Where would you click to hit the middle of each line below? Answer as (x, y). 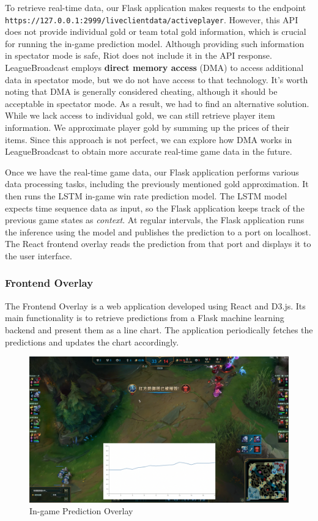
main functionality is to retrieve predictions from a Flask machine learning (145, 318)
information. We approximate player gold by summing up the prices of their (147, 127)
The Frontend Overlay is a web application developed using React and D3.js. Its (155, 305)
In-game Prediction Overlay (81, 511)
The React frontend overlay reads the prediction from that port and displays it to (158, 244)
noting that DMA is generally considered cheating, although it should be (141, 91)
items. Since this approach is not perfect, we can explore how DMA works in (149, 139)
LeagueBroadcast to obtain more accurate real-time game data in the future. (149, 151)
